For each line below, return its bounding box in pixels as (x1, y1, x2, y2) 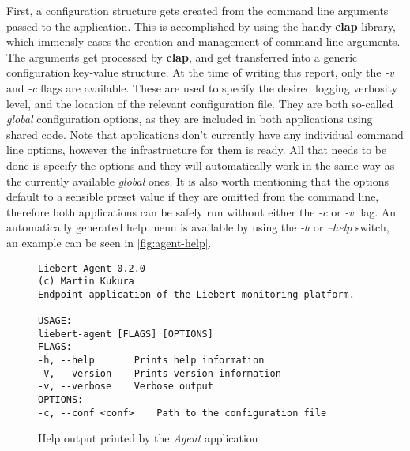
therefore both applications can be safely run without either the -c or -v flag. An (6, 203, 397, 220)
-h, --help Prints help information (38, 355, 265, 366)
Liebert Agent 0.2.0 (38, 262, 146, 274)
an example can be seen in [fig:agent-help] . (6, 234, 212, 250)
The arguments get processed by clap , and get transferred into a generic (6, 48, 358, 65)
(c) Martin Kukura (38, 276, 134, 288)
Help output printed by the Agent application (38, 430, 258, 446)
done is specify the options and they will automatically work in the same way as (6, 156, 395, 173)
